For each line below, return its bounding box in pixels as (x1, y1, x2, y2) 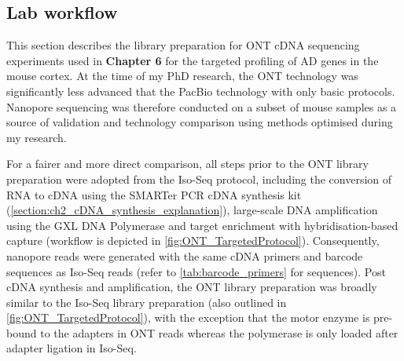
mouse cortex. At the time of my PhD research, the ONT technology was (6, 67, 358, 84)
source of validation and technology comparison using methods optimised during (6, 114, 393, 130)
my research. (6, 129, 67, 145)
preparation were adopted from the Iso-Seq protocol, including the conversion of (6, 170, 392, 187)
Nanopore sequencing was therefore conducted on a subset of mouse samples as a (6, 98, 397, 115)
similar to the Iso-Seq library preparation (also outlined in (6, 294, 287, 310)
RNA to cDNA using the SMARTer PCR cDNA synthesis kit (6, 186, 302, 202)
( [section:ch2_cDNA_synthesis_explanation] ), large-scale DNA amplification (6, 202, 378, 218)
